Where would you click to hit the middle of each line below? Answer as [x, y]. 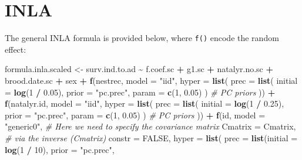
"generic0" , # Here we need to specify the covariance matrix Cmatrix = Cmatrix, [150, 126]
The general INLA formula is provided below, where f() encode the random [142, 38]
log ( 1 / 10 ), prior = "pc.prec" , [60, 149]
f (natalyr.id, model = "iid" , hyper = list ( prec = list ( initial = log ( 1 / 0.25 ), [145, 103]
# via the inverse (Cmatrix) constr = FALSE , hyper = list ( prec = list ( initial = [151, 137]
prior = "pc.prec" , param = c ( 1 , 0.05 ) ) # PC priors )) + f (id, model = [135, 115]
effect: [16, 49]
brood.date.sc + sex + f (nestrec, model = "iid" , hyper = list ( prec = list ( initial [151, 80]
